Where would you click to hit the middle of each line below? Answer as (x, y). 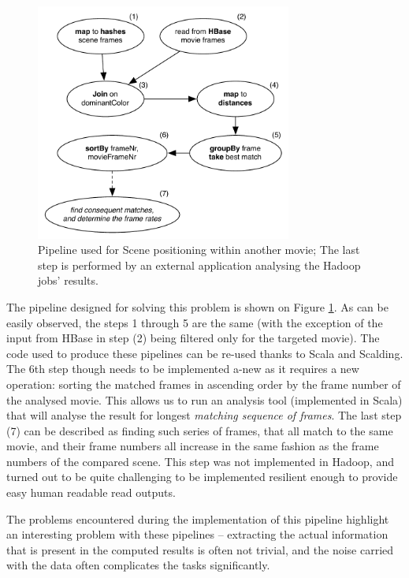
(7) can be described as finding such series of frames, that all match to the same (200, 430)
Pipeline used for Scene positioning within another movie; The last (199, 250)
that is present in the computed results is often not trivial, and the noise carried (200, 549)
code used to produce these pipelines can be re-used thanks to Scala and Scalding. (205, 353)
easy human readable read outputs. (91, 492)
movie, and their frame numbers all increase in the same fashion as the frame (193, 446)
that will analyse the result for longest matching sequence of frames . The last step (204, 415)
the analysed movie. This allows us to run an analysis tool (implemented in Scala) (204, 399)
